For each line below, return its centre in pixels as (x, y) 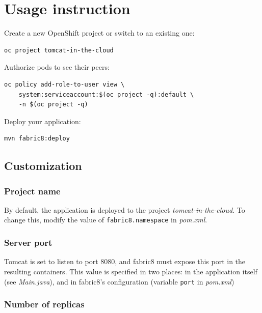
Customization (43, 166)
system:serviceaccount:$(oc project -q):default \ (106, 94)
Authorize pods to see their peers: (57, 67)
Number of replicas (44, 304)
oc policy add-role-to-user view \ (64, 84)
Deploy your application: (43, 121)
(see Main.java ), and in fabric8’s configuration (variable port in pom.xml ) (119, 281)
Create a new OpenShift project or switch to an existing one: (99, 33)
